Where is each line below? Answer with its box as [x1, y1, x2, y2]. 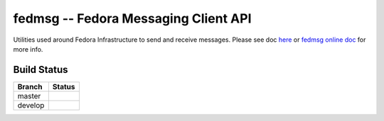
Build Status [13, 64, 68, 76]
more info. [13, 45, 43, 53]
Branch [17, 81, 43, 91]
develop [17, 100, 45, 110]
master [17, 91, 41, 100]
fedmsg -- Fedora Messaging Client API [13, 11, 252, 26]
